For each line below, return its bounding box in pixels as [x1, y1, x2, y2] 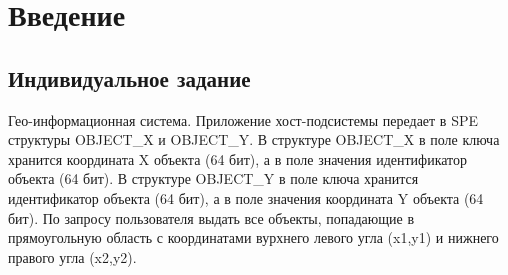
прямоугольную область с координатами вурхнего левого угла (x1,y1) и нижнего [8, 227, 499, 248]
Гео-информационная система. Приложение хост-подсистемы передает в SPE [8, 109, 478, 130]
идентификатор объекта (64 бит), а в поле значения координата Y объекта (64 [8, 187, 484, 208]
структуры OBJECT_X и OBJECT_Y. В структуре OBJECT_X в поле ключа [8, 129, 500, 150]
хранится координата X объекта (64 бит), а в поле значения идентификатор [8, 148, 468, 169]
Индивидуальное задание [8, 62, 251, 93]
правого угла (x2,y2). [8, 246, 137, 267]
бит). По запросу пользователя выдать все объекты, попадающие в [8, 207, 415, 228]
